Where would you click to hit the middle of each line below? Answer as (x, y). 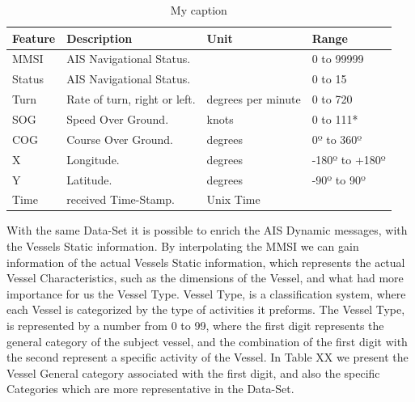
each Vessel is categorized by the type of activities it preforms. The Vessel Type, (206, 309)
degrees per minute (254, 99)
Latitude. (89, 179)
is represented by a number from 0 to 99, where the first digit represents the (195, 325)
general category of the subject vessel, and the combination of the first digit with (207, 341)
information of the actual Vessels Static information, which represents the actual (206, 262)
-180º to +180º (349, 159)
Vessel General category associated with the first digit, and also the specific (193, 372)
